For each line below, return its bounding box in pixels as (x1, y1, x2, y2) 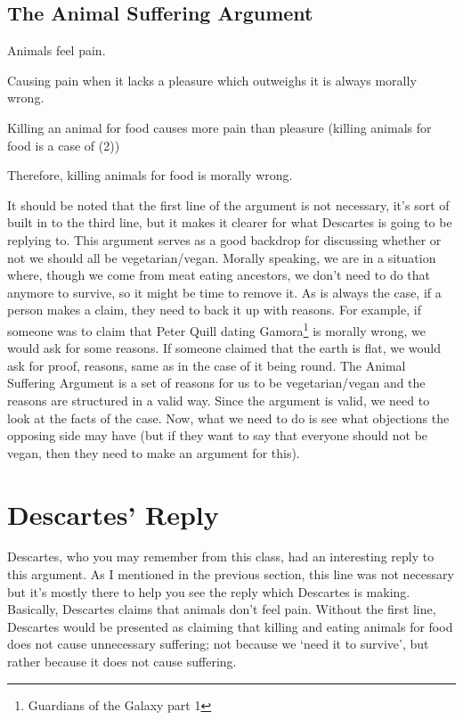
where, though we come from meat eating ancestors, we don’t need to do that (7, 266, 431, 284)
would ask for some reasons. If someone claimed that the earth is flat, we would (7, 339, 442, 357)
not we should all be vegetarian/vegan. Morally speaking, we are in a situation (7, 248, 436, 266)
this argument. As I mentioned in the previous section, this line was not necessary (7, 565, 454, 584)
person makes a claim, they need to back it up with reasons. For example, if (7, 300, 421, 319)
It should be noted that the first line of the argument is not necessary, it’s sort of (7, 195, 450, 214)
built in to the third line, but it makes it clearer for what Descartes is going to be (7, 213, 452, 232)
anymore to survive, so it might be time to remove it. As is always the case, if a (7, 282, 442, 301)
